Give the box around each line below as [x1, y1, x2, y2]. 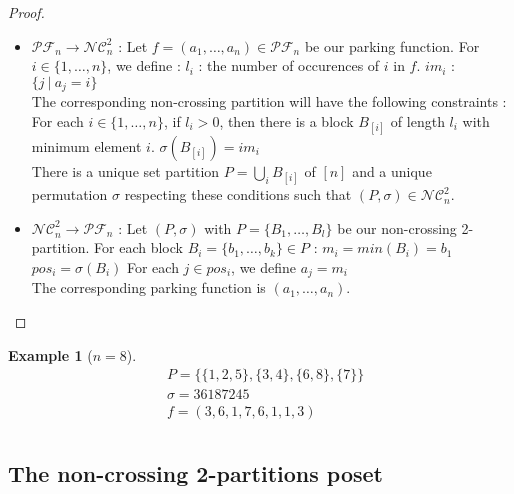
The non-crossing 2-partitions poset [8, 457, 383, 488]
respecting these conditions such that [124, 184, 352, 205]
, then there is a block [219, 110, 354, 131]
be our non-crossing [337, 217, 457, 238]
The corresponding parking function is [31, 277, 266, 298]
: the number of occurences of [198, 55, 380, 76]
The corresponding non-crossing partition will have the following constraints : [31, 91, 507, 112]
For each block [94, 237, 183, 258]
